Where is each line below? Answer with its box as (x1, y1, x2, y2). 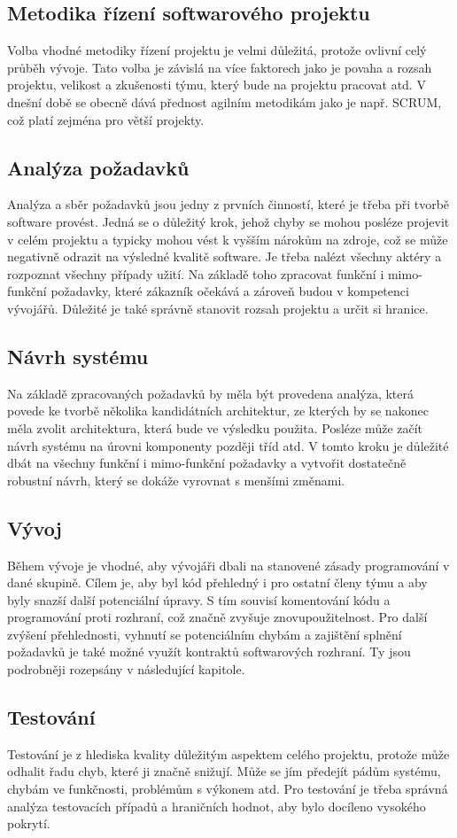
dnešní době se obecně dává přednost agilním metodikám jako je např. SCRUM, (7, 92, 442, 111)
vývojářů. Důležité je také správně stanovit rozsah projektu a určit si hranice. (7, 299, 429, 317)
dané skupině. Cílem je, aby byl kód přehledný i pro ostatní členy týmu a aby (7, 573, 428, 592)
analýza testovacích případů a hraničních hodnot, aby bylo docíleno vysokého (7, 796, 426, 815)
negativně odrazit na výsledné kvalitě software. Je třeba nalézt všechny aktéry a (7, 247, 442, 266)
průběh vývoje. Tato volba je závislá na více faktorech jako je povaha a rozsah (7, 58, 432, 76)
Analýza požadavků (7, 153, 190, 181)
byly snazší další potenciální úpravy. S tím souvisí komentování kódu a (7, 590, 391, 609)
